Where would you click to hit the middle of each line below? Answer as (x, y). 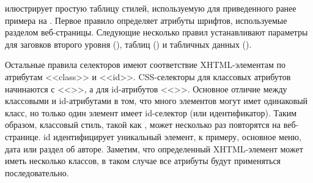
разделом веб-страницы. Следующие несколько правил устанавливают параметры (156, 32)
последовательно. (37, 172)
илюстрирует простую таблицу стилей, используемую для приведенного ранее (151, 8)
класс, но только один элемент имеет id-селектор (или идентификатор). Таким (151, 112)
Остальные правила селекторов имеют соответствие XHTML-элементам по (145, 65)
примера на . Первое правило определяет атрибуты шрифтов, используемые (146, 20)
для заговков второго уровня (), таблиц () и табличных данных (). (128, 44)
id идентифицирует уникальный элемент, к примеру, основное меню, (172, 136)
